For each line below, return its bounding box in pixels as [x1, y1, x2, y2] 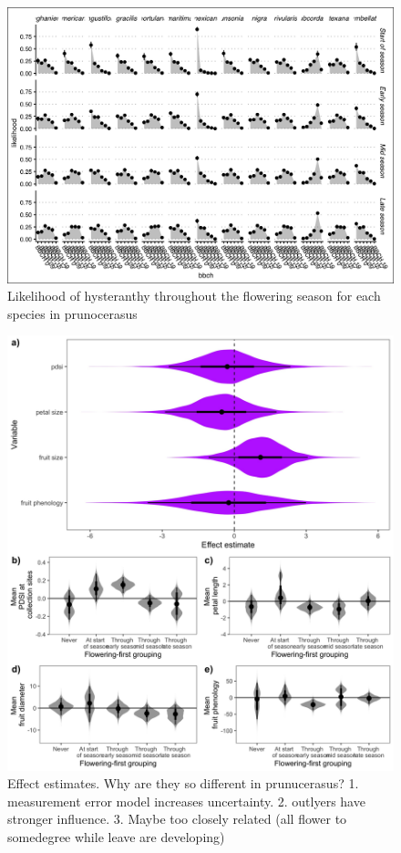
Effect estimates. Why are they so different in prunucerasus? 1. [7, 774, 359, 793]
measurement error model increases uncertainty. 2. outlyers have [7, 791, 365, 810]
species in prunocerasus [7, 303, 138, 323]
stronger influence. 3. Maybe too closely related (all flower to [7, 809, 347, 828]
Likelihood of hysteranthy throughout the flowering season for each [7, 286, 381, 305]
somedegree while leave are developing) [7, 827, 225, 846]
